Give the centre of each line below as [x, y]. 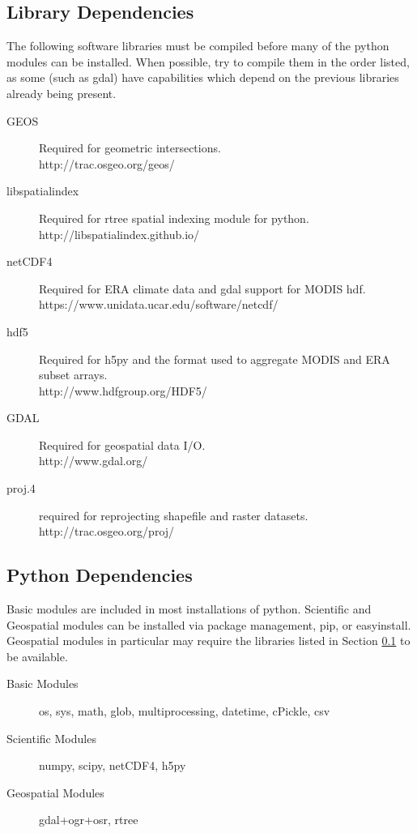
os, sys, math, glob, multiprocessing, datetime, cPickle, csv [185, 711]
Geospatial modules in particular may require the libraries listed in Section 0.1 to [208, 641]
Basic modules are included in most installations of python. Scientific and [189, 609]
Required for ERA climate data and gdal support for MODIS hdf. [202, 288]
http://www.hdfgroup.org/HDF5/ [123, 390]
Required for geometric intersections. [130, 148]
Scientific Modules [51, 738]
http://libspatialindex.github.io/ [119, 234]
